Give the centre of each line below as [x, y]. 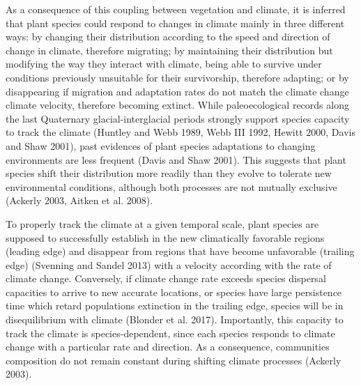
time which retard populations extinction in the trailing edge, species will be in [175, 306]
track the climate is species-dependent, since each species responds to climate [170, 333]
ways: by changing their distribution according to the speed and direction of [168, 37]
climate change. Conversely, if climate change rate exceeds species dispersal [166, 278]
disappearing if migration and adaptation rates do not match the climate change [177, 91]
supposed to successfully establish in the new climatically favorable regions [165, 237]
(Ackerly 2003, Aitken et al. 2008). [79, 200]
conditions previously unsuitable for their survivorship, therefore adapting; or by [177, 77]
